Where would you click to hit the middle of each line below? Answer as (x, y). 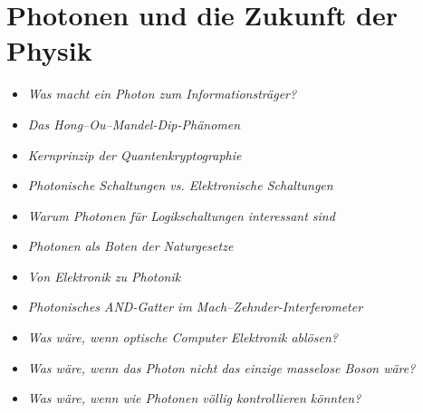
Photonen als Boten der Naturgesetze (130, 246)
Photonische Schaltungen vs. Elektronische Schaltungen (180, 185)
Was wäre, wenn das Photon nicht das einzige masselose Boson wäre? (221, 367)
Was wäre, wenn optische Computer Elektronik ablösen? (183, 337)
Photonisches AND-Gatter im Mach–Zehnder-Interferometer (195, 307)
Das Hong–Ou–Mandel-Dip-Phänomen (134, 124)
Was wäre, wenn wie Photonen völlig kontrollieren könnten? (194, 398)
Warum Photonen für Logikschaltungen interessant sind (181, 215)
